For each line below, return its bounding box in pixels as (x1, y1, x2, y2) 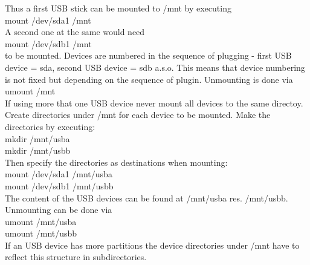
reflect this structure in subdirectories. (5, 250, 147, 263)
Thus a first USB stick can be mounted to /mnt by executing (5, 2, 231, 14)
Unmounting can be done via (5, 203, 112, 216)
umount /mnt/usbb (5, 227, 77, 240)
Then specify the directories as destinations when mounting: (5, 155, 228, 168)
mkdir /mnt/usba (5, 132, 70, 145)
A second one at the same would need (5, 25, 145, 38)
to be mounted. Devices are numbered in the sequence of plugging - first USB (5, 49, 292, 62)
